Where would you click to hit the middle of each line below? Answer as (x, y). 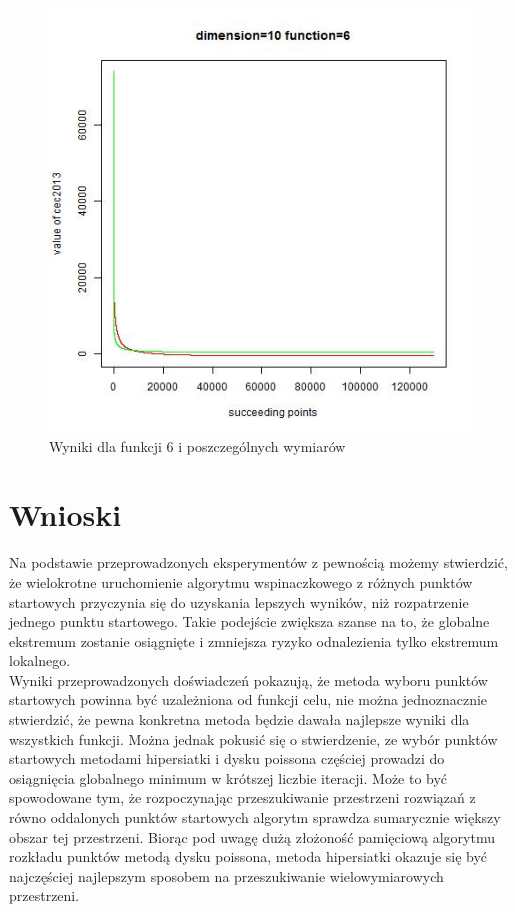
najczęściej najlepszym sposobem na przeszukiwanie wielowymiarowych (226, 875)
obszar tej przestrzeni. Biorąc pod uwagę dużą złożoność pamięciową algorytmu (252, 836)
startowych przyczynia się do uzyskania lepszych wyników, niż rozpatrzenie (239, 601)
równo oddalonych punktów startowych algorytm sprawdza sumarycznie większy (255, 817)
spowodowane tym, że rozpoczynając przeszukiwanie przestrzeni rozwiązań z (242, 797)
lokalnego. (40, 660)
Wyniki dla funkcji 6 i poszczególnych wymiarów (197, 445)
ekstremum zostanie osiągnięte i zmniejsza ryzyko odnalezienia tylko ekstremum (254, 640)
